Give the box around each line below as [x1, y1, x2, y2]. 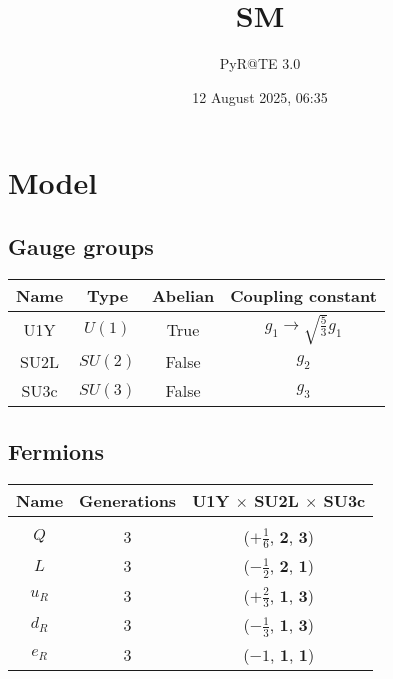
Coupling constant [230, 283, 377, 307]
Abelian [151, 283, 215, 307]
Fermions [8, 435, 105, 466]
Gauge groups [8, 230, 154, 261]
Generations [79, 488, 177, 512]
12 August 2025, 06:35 [192, 86, 328, 107]
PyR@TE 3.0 [219, 53, 301, 74]
